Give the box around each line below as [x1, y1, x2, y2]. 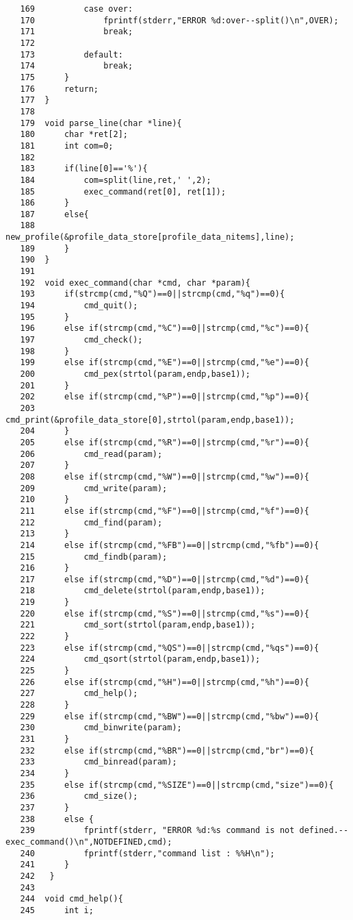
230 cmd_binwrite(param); [20, 723, 182, 733]
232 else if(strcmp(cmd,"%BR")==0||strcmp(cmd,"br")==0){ [20, 745, 315, 756]
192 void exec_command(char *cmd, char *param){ [20, 277, 250, 288]
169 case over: [20, 4, 133, 14]
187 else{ [20, 209, 89, 219]
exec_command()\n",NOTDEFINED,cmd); [5, 836, 172, 847]
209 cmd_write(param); [20, 483, 168, 493]
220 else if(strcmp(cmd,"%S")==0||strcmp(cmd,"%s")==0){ [20, 608, 309, 619]
